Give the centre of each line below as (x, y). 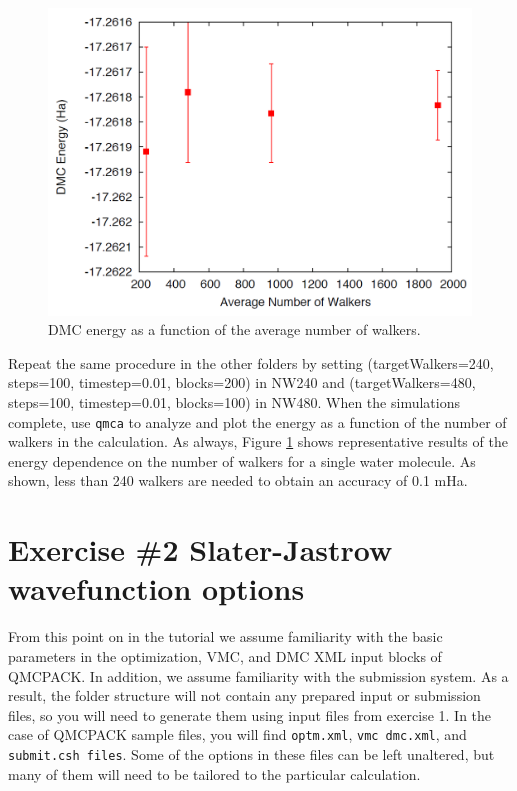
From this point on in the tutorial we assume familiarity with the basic (225, 636)
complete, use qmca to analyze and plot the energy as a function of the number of (257, 421)
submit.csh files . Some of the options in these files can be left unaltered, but (251, 753)
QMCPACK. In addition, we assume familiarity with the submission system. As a (258, 675)
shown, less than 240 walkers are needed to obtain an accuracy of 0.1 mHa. (238, 480)
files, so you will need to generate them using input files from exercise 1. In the (250, 714)
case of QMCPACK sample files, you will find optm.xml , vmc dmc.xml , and (237, 734)
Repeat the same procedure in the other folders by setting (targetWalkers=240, (251, 362)
